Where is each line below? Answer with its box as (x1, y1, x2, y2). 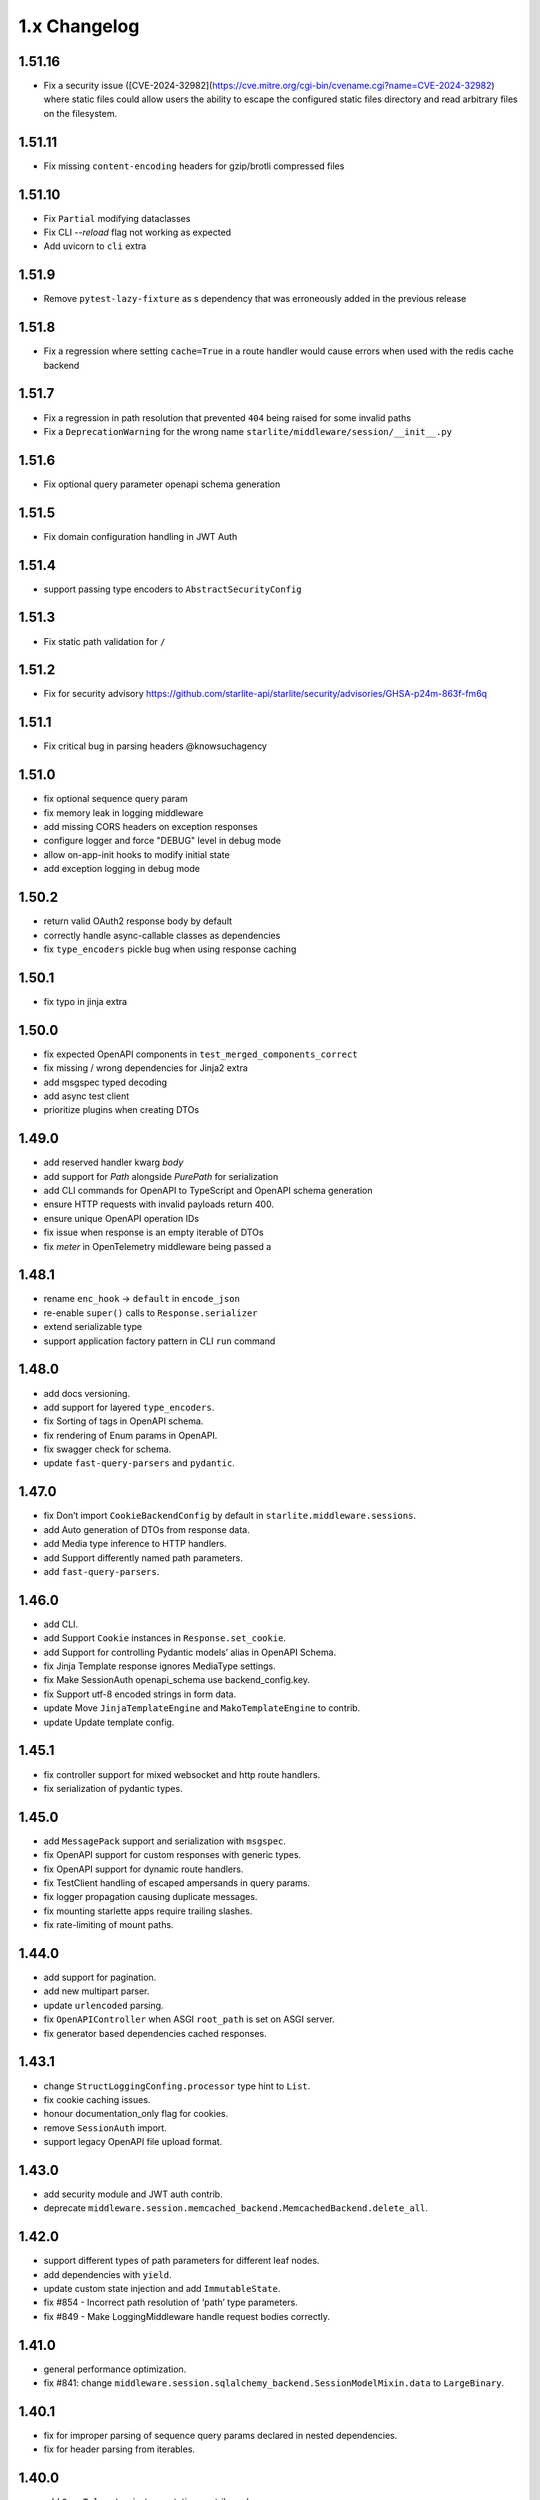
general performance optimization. (43, 2363, 187, 2375)
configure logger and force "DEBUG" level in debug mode (43, 835, 282, 847)
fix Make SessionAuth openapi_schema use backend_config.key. (43, 1674, 310, 1686)
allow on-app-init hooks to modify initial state (43, 848, 230, 860)
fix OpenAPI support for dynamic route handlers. (43, 1863, 244, 1875)
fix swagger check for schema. (43, 1443, 172, 1455)
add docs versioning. (43, 1387, 130, 1399)
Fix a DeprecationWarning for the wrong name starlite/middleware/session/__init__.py (43, 425, 452, 437)
